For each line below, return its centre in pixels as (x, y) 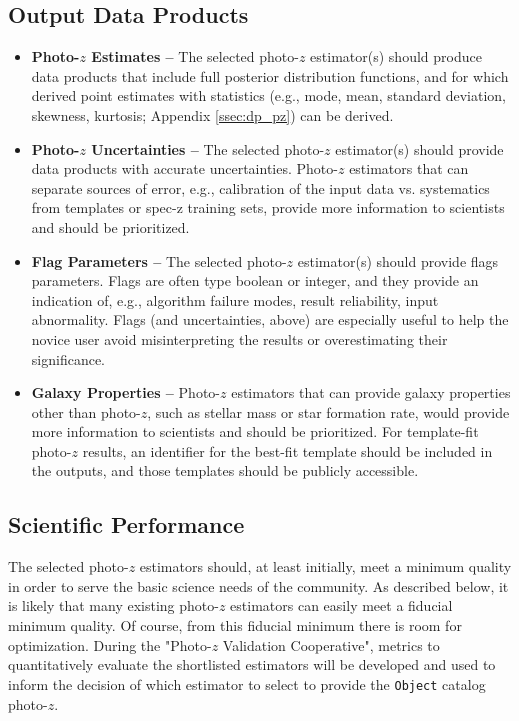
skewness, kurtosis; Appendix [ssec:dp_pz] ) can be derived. (212, 114)
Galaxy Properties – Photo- (125, 392)
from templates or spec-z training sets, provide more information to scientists (268, 207)
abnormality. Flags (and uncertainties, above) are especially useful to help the (270, 319)
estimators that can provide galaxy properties (371, 392)
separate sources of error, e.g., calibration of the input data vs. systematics (260, 187)
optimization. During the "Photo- (110, 644)
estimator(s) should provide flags (398, 260)
